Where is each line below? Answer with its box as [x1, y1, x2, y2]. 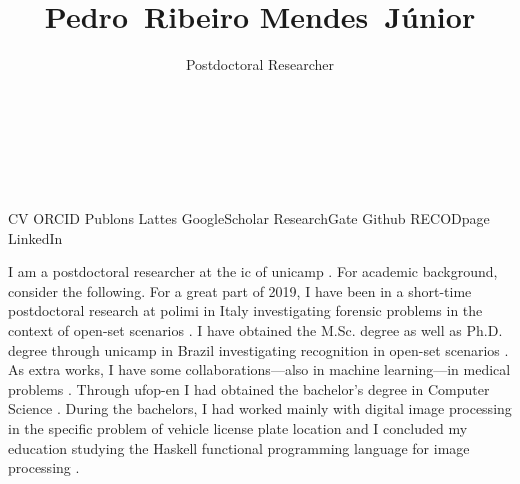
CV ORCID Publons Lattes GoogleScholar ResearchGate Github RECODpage [8, 208, 490, 229]
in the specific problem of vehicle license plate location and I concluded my [8, 418, 468, 439]
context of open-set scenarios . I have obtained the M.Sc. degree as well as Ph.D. [8, 320, 503, 341]
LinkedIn [8, 227, 63, 248]
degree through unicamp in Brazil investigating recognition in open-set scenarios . [8, 339, 509, 360]
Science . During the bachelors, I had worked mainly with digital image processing [8, 398, 512, 419]
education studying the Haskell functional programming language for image [8, 437, 470, 458]
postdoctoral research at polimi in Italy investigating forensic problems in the [8, 300, 483, 321]
